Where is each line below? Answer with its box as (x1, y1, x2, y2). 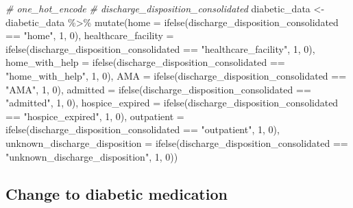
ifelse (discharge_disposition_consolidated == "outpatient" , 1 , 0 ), (5, 122, 280, 137)
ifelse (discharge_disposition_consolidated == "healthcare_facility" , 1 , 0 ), (5, 41, 315, 56)
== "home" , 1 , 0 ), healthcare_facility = (5, 28, 174, 43)
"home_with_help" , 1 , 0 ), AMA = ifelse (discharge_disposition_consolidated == (5, 68, 347, 82)
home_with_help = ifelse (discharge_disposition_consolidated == (5, 55, 285, 69)
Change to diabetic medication (5, 183, 228, 204)
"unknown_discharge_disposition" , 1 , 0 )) (5, 149, 178, 163)
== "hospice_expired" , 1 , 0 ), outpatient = (5, 108, 184, 123)
